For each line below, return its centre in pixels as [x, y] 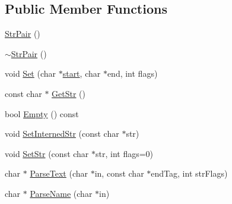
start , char [82, 73]
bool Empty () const [42, 113]
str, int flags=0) [125, 153]
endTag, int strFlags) [189, 173]
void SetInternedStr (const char [62, 134]
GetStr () [69, 93]
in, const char [119, 173]
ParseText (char [59, 173]
